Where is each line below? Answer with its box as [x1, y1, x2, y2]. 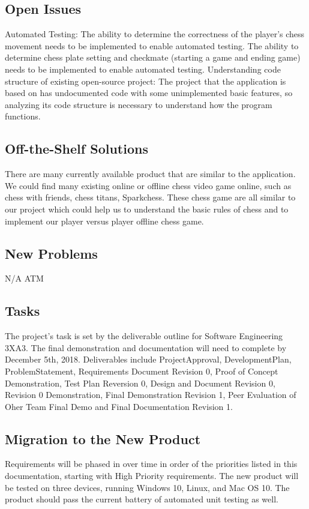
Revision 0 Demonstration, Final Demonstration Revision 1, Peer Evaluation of [5, 388, 296, 401]
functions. [5, 110, 41, 122]
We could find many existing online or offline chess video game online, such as [5, 179, 292, 191]
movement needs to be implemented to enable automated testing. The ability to [5, 39, 299, 52]
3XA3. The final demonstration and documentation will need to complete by [5, 341, 287, 354]
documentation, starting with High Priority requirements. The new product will [5, 469, 299, 482]
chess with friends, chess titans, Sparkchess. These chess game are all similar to [5, 191, 296, 203]
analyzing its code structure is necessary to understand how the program [5, 98, 272, 110]
